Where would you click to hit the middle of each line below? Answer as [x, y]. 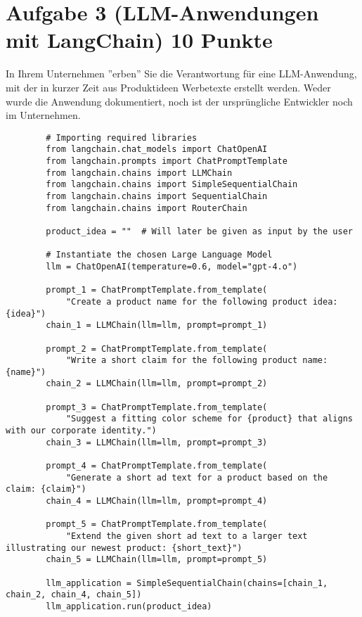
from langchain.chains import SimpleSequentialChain [172, 185]
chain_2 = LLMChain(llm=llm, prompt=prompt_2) [157, 384]
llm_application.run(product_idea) [129, 606]
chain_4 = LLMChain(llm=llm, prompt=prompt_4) [157, 501]
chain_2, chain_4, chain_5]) [74, 595]
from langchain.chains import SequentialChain [157, 196]
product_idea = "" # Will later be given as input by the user [199, 231]
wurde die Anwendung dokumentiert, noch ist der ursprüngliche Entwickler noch [179, 101]
